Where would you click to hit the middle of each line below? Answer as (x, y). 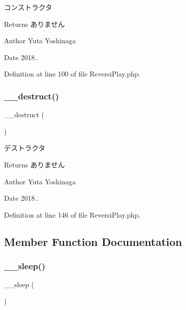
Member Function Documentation (93, 241)
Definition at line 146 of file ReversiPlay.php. (72, 214)
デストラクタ (25, 148)
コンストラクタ (28, 7)
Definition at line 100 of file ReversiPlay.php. (72, 74)
